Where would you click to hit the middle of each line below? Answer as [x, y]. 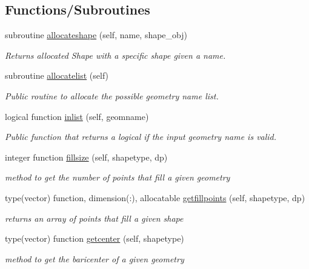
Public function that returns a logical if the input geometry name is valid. [141, 137]
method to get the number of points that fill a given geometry [118, 177]
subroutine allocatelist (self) [57, 75]
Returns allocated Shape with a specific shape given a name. [115, 55]
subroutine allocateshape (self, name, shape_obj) [96, 35]
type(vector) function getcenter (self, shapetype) [95, 238]
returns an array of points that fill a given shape [94, 218]
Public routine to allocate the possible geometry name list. [112, 95]
